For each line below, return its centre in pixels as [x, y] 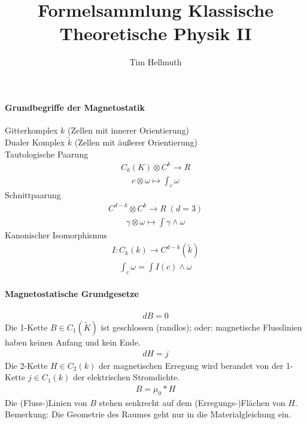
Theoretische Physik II [156, 33]
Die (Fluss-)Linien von [46, 402]
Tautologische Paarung [47, 154]
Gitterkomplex [31, 130]
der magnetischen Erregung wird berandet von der [191, 365]
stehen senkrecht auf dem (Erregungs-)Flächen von [192, 402]
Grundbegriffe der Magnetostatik [75, 107]
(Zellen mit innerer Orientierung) [128, 130]
